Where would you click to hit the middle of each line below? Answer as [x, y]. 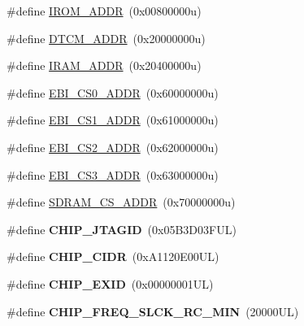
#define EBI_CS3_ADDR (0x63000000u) [113, 174]
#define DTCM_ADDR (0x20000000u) [106, 38]
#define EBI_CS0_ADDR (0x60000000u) [113, 92]
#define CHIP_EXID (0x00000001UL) [110, 283]
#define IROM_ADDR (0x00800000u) [104, 11]
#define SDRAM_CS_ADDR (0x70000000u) [121, 202]
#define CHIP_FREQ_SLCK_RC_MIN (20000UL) [153, 311]
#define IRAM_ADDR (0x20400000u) [104, 65]
